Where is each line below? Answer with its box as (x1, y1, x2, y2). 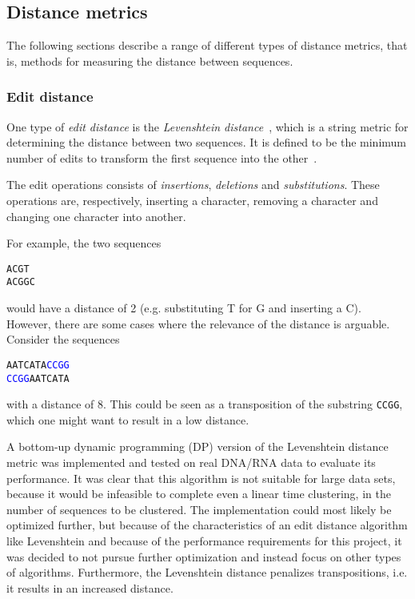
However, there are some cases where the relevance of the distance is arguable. (6, 315, 390, 332)
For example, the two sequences (6, 235, 162, 251)
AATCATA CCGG (6, 359, 70, 371)
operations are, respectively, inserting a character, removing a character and (6, 191, 378, 208)
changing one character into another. (6, 207, 186, 224)
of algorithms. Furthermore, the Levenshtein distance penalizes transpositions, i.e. (6, 564, 408, 581)
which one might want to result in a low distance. (6, 411, 249, 428)
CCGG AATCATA (6, 372, 70, 384)
